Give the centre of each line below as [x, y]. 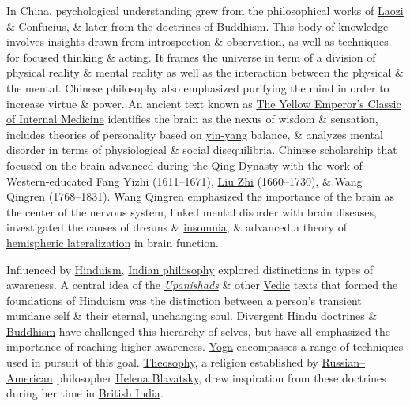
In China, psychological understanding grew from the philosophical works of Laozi [205, 10]
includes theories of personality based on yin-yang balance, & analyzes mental [195, 134]
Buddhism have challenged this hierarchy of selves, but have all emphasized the [198, 331]
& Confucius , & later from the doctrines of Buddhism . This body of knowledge [197, 26]
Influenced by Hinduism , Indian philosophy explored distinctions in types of [190, 269]
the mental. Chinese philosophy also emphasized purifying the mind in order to [198, 87]
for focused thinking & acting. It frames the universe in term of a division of [191, 56]
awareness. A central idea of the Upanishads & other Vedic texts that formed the [202, 285]
